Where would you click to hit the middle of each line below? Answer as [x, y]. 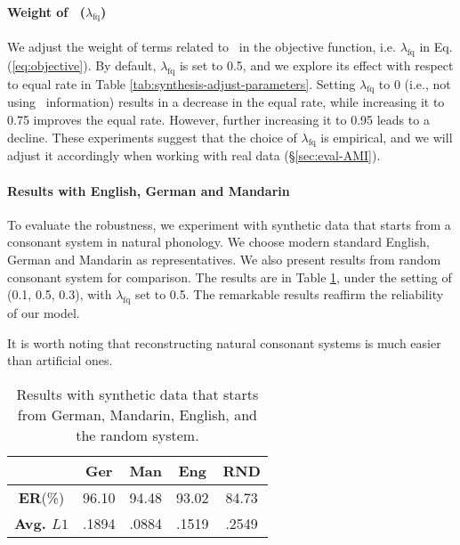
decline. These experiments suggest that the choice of [152, 137]
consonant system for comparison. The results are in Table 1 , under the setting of [230, 277]
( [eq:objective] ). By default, [82, 65]
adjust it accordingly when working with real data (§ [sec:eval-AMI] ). [194, 155]
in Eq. [436, 46]
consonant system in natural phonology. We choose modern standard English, [218, 242]
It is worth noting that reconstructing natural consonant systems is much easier [224, 342]
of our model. [44, 312]
